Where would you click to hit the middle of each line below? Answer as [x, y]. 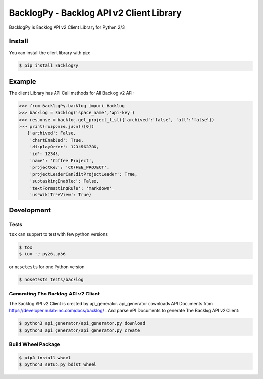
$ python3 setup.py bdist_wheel [58, 365]
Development [30, 210]
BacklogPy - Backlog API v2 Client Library [95, 13]
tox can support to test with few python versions [58, 234]
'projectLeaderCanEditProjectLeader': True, [84, 174]
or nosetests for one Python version [47, 267]
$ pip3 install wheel [45, 358]
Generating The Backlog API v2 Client [54, 294]
